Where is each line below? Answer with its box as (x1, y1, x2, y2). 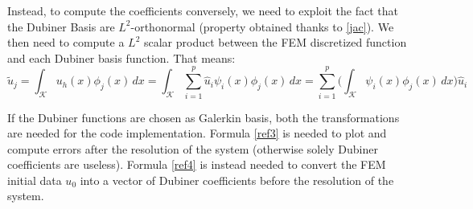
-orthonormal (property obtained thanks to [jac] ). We (130, 18, 394, 35)
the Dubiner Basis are (7, 18, 115, 35)
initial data (7, 171, 62, 188)
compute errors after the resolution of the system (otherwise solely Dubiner (7, 140, 378, 157)
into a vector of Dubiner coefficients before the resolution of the (80, 171, 394, 188)
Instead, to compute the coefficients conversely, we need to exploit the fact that (7, 2, 398, 18)
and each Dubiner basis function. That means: (7, 49, 236, 66)
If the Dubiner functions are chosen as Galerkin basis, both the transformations (7, 109, 400, 125)
